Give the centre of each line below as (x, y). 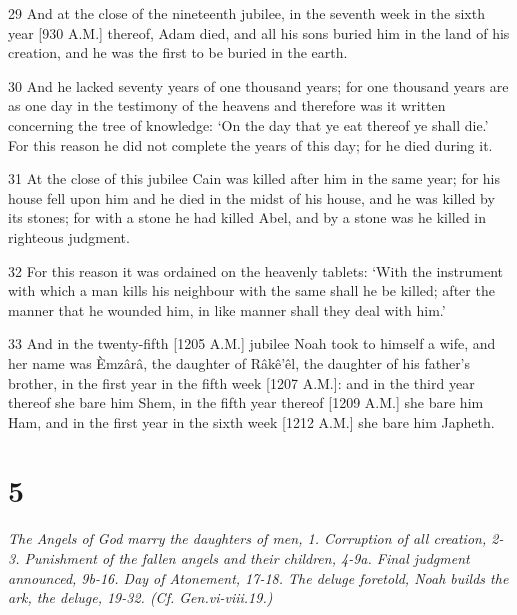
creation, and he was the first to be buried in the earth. (178, 52)
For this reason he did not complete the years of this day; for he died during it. (250, 144)
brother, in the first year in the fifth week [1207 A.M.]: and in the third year (241, 382)
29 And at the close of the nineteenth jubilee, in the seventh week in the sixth (246, 13)
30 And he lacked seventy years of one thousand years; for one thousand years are (258, 85)
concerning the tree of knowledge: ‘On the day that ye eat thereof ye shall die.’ (248, 124)
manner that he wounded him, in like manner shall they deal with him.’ (227, 309)
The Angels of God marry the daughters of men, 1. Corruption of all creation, (247, 538)
